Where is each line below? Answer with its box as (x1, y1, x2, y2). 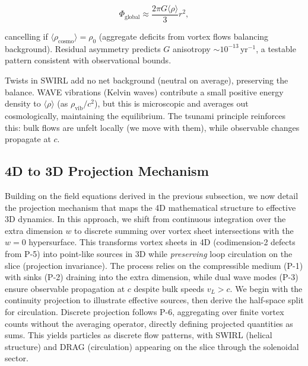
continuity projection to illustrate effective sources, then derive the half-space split (5, 294, 304, 306)
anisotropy (173, 42, 211, 54)
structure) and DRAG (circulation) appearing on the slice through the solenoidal (5, 340, 299, 352)
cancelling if (5, 30, 48, 43)
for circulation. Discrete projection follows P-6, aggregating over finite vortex (5, 305, 284, 317)
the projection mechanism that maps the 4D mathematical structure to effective (5, 201, 296, 213)
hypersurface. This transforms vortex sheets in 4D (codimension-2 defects (28, 236, 296, 248)
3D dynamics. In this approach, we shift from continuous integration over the (5, 213, 286, 225)
